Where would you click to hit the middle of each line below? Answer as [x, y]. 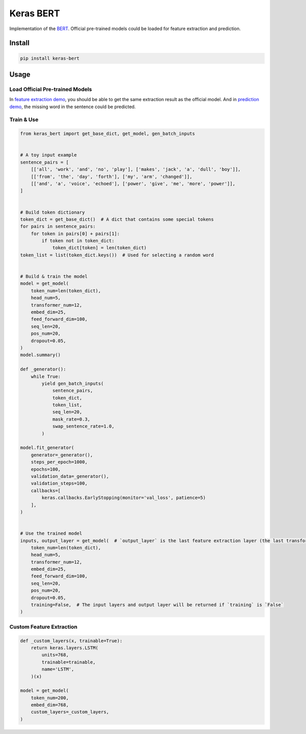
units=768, [55, 655]
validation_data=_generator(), [70, 476]
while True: [46, 376]
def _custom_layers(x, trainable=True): [71, 641]
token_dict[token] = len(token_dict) [99, 248]
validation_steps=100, [59, 484]
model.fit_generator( [47, 448]
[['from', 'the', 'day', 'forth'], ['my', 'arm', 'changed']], [112, 176]
